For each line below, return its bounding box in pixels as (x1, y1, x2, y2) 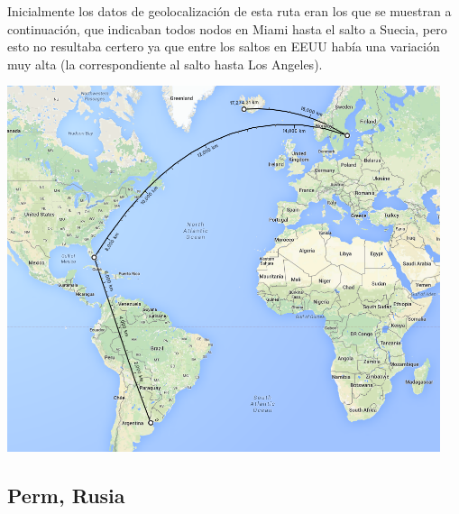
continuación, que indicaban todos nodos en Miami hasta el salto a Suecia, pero (7, 19, 447, 38)
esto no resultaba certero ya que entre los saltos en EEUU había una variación (7, 37, 440, 56)
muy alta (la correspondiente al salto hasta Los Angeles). (7, 54, 323, 73)
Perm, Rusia (7, 482, 125, 509)
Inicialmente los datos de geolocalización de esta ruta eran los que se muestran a (7, 2, 452, 20)
